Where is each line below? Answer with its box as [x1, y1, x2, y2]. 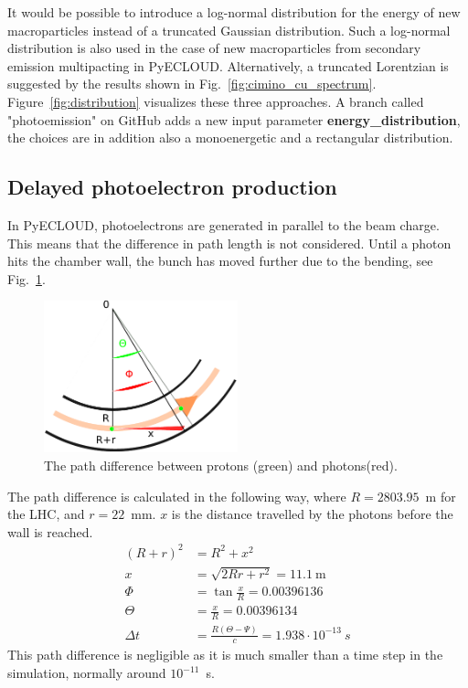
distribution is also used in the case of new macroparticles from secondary [7, 38, 421, 58]
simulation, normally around [7, 663, 166, 683]
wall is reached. [7, 522, 93, 541]
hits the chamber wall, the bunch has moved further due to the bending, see [7, 251, 433, 270]
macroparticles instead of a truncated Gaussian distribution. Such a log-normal [7, 20, 451, 39]
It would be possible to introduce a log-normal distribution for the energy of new [7, 3, 461, 21]
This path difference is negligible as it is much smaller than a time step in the [7, 645, 443, 664]
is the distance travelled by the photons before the [171, 504, 453, 524]
